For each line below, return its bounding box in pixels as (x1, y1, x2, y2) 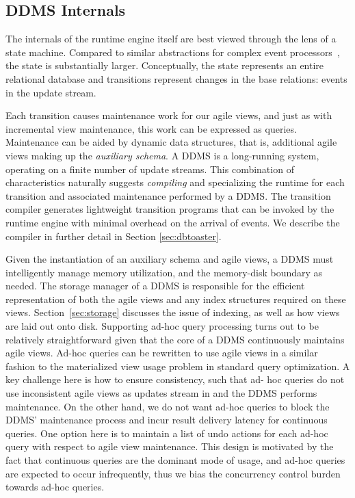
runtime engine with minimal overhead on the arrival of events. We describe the (5, 215, 340, 229)
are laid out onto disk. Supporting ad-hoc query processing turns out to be (5, 319, 319, 333)
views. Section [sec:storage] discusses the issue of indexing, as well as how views (5, 305, 340, 319)
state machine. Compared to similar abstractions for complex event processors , (5, 44, 340, 59)
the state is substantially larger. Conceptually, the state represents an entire (5, 58, 324, 73)
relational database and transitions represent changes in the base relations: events (5, 71, 347, 86)
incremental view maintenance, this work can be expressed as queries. (5, 121, 297, 135)
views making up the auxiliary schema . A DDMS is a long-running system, (5, 148, 319, 162)
